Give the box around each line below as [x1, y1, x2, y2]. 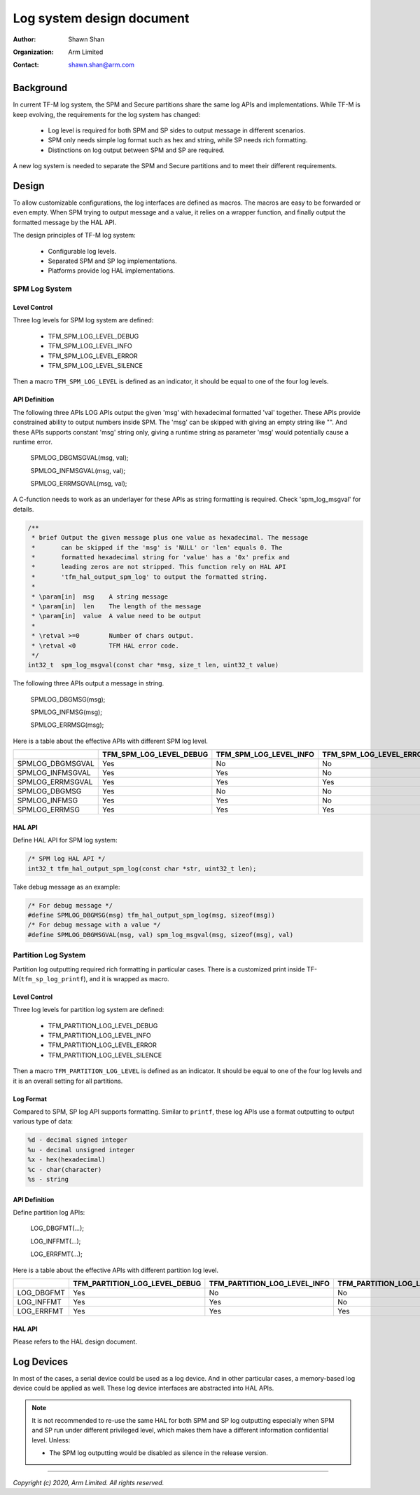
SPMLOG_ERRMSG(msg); [30, 721, 104, 729]
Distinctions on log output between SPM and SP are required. [48, 146, 225, 154]
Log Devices [13, 1356, 69, 1367]
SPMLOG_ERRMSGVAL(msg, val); [30, 479, 127, 488]
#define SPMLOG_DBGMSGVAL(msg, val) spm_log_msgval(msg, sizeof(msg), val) [27, 931, 294, 938]
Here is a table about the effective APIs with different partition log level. [13, 1266, 218, 1274]
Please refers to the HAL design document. [13, 1337, 138, 1346]
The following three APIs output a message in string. [13, 679, 164, 688]
